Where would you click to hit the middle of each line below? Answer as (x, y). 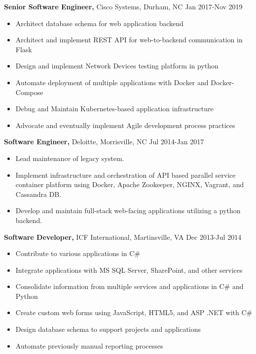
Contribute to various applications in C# (78, 253)
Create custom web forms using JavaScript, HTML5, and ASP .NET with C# (134, 312)
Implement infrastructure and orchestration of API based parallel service (126, 175)
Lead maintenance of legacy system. (70, 158)
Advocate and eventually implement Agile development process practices (125, 125)
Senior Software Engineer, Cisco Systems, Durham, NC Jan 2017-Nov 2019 (123, 6)
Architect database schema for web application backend (99, 23)
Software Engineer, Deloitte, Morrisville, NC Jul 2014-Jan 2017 (104, 142)
